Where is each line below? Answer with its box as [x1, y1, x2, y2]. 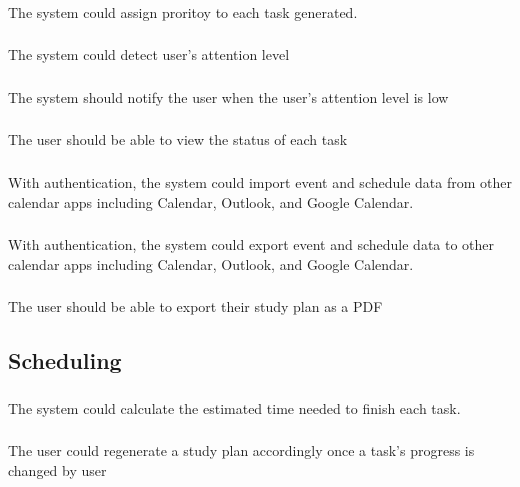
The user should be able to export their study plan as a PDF [8, 296, 383, 317]
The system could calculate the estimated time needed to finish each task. [8, 397, 461, 418]
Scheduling [8, 345, 122, 376]
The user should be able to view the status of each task [8, 129, 348, 150]
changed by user [8, 459, 107, 480]
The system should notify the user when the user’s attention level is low [8, 86, 449, 107]
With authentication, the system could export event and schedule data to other [8, 234, 495, 255]
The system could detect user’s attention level [8, 44, 290, 65]
